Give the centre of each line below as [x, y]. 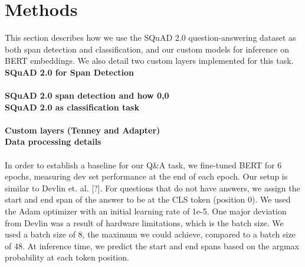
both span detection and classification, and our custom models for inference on [147, 49]
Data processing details [53, 141]
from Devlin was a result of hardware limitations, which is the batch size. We [144, 222]
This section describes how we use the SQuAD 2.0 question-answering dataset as [150, 38]
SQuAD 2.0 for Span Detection [70, 72]
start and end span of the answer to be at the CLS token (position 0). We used [148, 199]
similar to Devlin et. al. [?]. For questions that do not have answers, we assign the [152, 188]
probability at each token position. [67, 257]
